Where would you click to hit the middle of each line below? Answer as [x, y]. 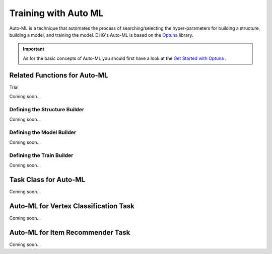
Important [34, 49]
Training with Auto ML [56, 13]
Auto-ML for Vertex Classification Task [72, 206]
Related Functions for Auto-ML [59, 75]
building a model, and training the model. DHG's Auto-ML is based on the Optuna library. [101, 35]
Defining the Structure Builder [47, 109]
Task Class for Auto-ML [47, 180]
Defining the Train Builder [41, 155]
